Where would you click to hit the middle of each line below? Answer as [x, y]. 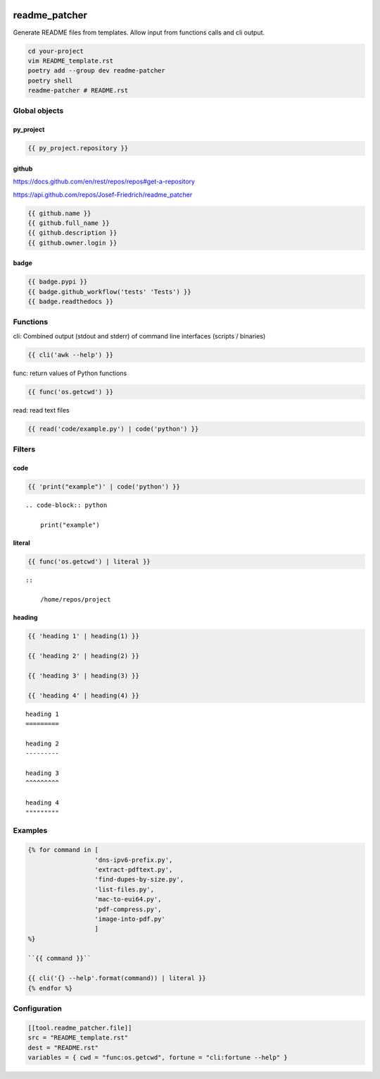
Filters [24, 449]
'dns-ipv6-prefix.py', [134, 860]
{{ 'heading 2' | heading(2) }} [84, 656]
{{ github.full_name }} [69, 223]
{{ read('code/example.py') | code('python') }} [113, 429]
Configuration [38, 1008]
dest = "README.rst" [63, 1048]
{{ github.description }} [72, 233]
